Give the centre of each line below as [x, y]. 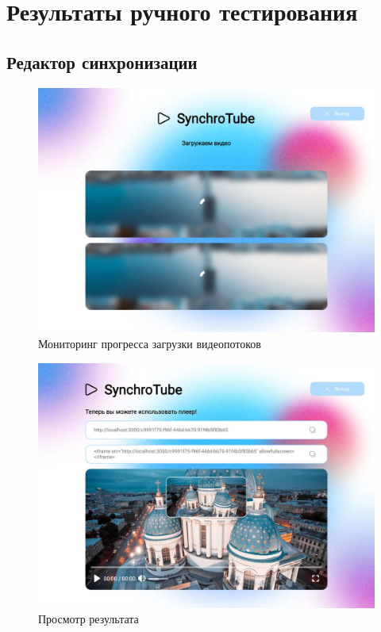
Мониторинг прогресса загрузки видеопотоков [150, 344]
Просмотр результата [89, 619]
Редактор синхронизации [102, 61]
